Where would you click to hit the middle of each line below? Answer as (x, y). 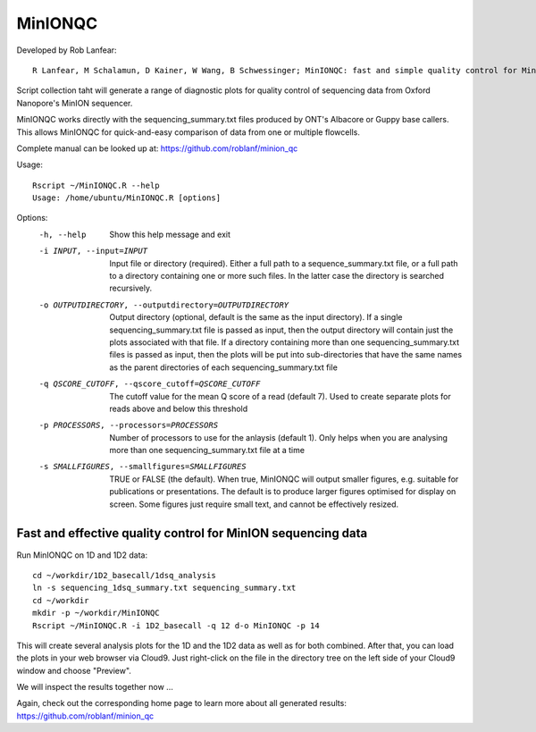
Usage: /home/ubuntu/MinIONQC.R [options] (127, 198)
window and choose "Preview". (74, 670)
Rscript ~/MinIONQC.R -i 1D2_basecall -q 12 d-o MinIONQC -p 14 (176, 625)
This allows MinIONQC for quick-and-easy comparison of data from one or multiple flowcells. (188, 132)
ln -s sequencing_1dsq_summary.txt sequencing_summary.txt (164, 588)
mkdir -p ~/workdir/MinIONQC (96, 613)
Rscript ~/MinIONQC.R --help (96, 185)
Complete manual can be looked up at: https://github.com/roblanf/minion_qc (157, 148)
